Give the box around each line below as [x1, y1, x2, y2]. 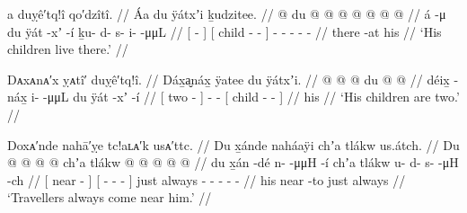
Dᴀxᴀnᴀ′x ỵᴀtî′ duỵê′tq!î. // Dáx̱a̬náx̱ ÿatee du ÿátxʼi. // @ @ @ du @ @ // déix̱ [7, 69, 450, 88]
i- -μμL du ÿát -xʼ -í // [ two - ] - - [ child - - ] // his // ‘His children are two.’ [31, 87, 460, 106]
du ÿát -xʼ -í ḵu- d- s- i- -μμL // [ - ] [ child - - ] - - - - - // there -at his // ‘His [7, 22, 442, 40]
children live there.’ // [7, 40, 128, 58]
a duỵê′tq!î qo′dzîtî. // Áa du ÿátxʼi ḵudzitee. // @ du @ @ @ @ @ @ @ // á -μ [7, 4, 446, 22]
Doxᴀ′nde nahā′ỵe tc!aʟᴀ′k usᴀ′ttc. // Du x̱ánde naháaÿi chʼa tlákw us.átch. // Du [7, 135, 460, 154]
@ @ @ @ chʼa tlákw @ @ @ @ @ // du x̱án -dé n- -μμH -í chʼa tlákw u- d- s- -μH [7, 153, 459, 172]
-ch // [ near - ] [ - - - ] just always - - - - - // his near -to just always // [7, 170, 406, 189]
